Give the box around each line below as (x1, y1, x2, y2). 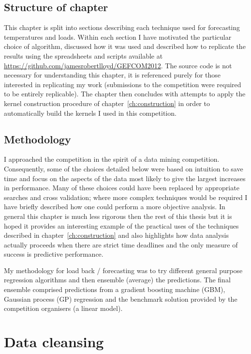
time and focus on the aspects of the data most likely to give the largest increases (4, 173, 246, 183)
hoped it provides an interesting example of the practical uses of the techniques (4, 220, 239, 231)
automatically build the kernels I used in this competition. (4, 108, 177, 118)
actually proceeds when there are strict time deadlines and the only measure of (4, 239, 238, 249)
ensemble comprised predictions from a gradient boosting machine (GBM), (4, 284, 225, 294)
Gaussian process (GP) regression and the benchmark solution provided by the (4, 293, 237, 304)
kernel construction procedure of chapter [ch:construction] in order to (4, 98, 210, 108)
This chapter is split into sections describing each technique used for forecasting (4, 22, 240, 32)
